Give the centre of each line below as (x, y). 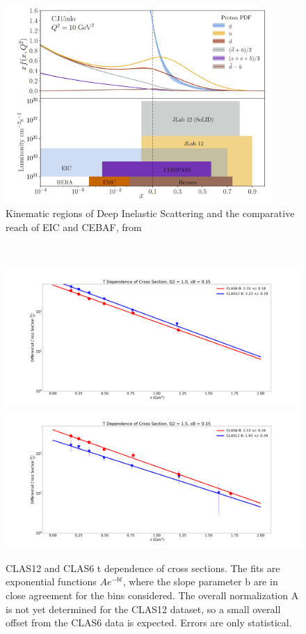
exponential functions (51, 581)
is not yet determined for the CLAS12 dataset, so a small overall (143, 609)
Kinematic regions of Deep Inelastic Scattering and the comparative (150, 213)
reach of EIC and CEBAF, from (74, 227)
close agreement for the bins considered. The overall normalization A (152, 595)
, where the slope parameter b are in (200, 581)
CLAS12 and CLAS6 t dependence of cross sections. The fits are (143, 568)
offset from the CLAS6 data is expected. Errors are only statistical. (149, 623)
